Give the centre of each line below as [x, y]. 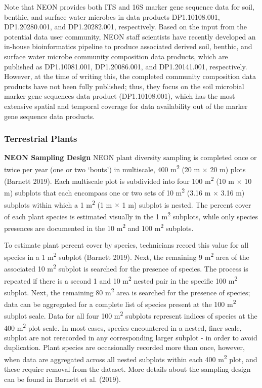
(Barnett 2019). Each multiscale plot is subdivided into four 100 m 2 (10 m [119, 180]
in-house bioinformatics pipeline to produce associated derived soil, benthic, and [128, 46]
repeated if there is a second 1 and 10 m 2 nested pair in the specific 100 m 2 [121, 280]
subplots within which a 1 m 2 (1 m [58, 204]
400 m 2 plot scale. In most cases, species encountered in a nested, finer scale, [123, 327]
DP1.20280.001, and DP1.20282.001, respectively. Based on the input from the [125, 27]
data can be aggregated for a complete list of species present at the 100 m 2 [120, 303]
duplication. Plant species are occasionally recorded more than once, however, [124, 347]
